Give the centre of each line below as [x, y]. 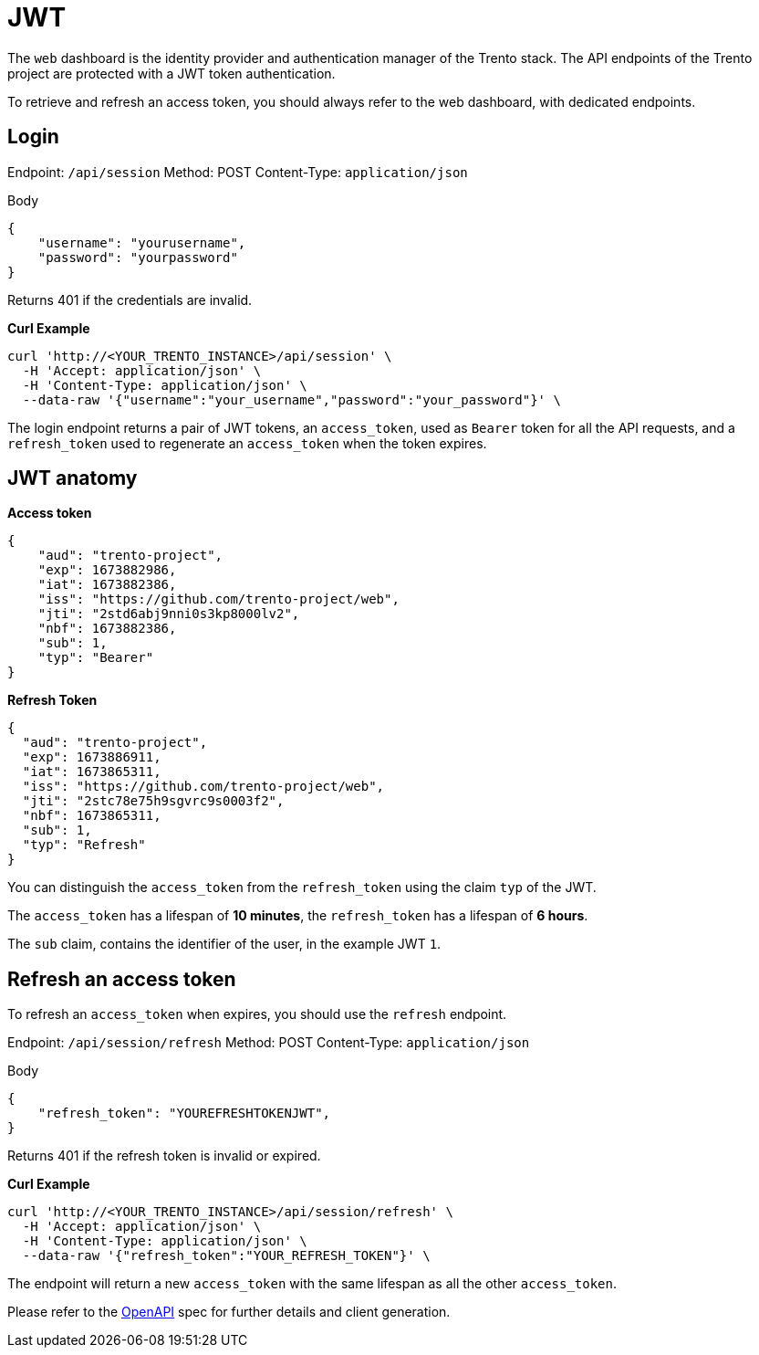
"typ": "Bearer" [96, 658]
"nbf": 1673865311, [92, 816]
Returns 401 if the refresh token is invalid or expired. [164, 1156]
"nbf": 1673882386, [107, 629]
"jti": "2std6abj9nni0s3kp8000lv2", [169, 614]
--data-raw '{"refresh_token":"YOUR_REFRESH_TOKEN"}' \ [226, 1256]
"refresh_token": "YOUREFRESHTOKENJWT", [184, 1113]
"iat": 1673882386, [107, 585]
